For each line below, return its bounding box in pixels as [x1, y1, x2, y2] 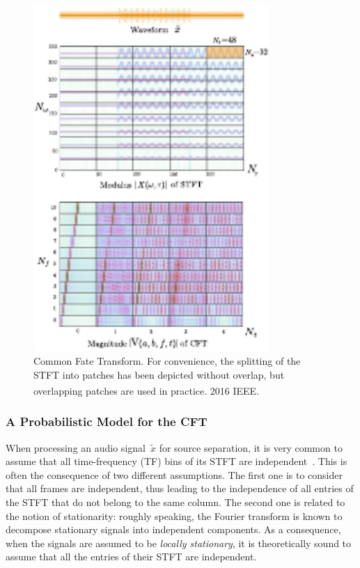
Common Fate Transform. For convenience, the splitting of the [33, 353, 301, 368]
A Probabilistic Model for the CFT [6, 413, 208, 430]
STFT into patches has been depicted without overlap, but [33, 367, 285, 381]
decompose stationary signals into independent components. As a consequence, [6, 522, 341, 537]
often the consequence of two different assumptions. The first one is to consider [6, 467, 343, 482]
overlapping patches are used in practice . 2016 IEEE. [33, 383, 260, 397]
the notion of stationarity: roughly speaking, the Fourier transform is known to [6, 508, 343, 523]
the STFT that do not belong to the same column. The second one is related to [6, 494, 345, 509]
